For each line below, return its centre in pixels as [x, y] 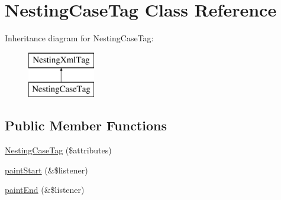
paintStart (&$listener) [46, 170]
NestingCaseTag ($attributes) [58, 150]
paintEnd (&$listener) [45, 190]
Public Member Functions [86, 125]
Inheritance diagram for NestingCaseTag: [79, 38]
